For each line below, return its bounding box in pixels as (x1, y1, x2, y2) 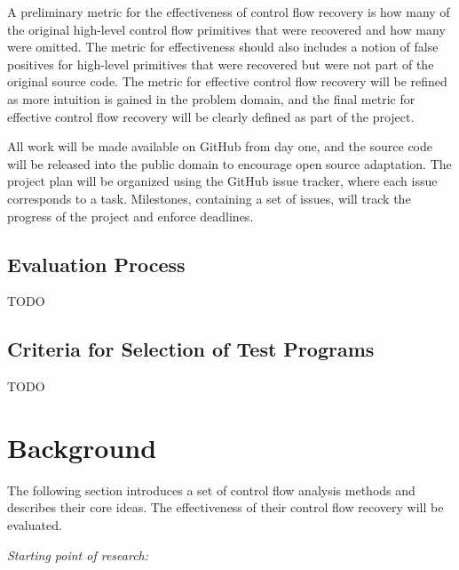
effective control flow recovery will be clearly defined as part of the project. (7, 107, 415, 125)
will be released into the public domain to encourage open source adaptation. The (7, 154, 452, 173)
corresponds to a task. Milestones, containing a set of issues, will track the (7, 189, 411, 207)
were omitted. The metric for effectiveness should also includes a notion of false (7, 37, 439, 56)
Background (7, 429, 157, 465)
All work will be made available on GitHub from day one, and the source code (7, 137, 433, 156)
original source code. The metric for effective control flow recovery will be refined (7, 72, 447, 91)
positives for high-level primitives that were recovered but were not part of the (7, 54, 434, 73)
